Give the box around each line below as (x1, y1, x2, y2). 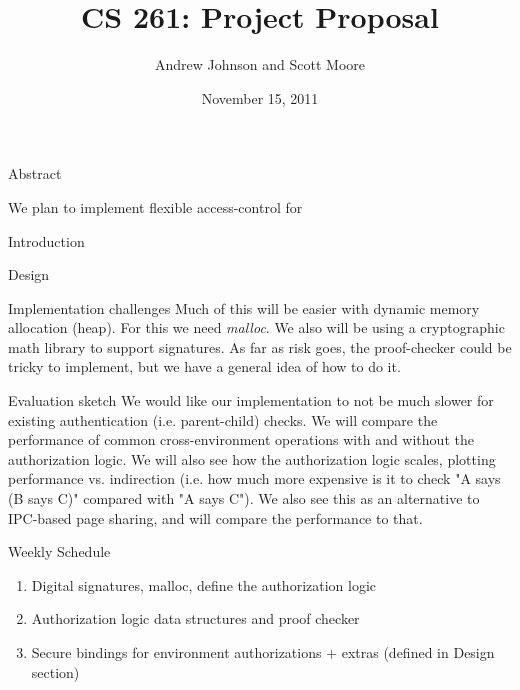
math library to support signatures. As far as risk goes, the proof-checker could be (8, 336, 512, 357)
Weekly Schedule (8, 541, 111, 562)
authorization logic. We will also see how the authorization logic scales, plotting (8, 448, 496, 469)
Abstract (8, 163, 62, 184)
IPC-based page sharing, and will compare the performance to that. (8, 507, 423, 528)
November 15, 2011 (201, 87, 319, 108)
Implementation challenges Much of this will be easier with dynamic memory (8, 297, 480, 318)
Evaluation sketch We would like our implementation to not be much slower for (8, 390, 494, 411)
